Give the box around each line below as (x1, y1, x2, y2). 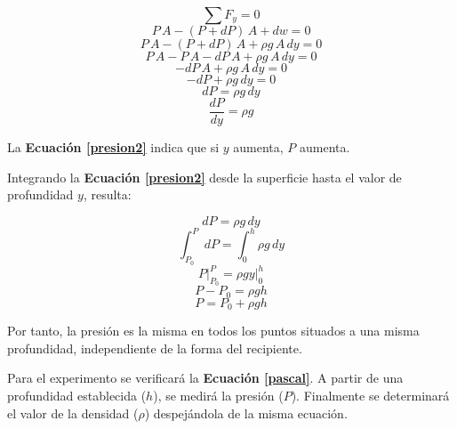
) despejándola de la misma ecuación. (144, 403, 348, 422)
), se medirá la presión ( (153, 385, 284, 404)
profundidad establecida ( (7, 385, 147, 404)
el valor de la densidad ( (7, 403, 139, 422)
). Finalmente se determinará (291, 385, 450, 404)
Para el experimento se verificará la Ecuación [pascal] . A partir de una (7, 368, 404, 387)
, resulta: (83, 185, 132, 204)
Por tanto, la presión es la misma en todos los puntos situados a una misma (7, 321, 420, 340)
